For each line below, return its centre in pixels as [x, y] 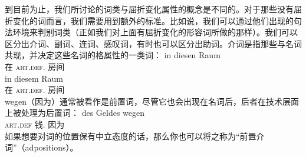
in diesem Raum [34, 78]
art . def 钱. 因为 [35, 124]
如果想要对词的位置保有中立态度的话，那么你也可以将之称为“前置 [131, 136]
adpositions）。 [52, 147]
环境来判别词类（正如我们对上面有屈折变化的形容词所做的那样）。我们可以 [155, 32]
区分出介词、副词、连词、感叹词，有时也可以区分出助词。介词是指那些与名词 [153, 43]
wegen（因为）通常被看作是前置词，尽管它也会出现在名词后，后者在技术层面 [152, 101]
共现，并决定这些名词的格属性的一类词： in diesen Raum [113, 55]
